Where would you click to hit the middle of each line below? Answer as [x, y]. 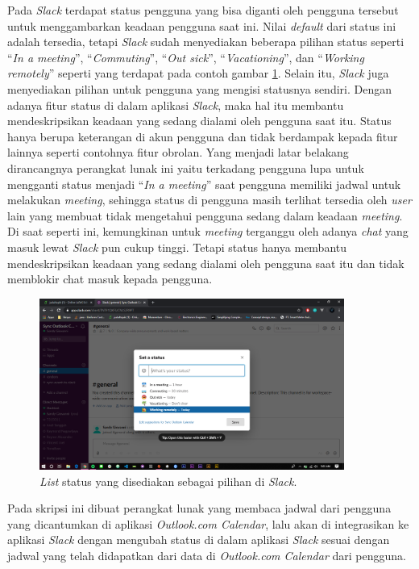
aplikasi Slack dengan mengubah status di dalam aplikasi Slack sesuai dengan [199, 540]
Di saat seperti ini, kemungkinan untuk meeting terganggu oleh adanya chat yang [208, 231]
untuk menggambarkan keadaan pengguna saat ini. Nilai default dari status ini [202, 25]
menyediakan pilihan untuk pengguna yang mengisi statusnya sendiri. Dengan [199, 88]
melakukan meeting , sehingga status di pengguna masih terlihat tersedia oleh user [209, 200]
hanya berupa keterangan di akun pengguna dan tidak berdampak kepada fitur [203, 136]
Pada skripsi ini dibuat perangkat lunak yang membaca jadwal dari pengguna [199, 508]
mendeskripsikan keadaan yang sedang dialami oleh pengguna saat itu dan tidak [206, 263]
